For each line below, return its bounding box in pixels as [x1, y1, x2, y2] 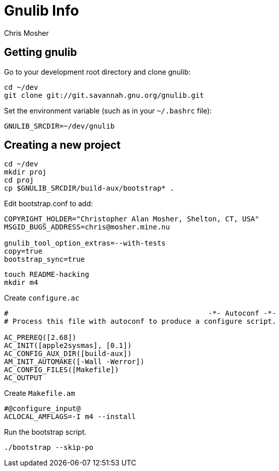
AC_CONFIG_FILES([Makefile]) [4, 366, 119, 374]
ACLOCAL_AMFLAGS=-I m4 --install [4, 413, 136, 421]
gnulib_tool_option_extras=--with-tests [4, 239, 166, 248]
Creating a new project [4, 139, 121, 152]
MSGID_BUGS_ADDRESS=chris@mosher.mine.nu [4, 223, 170, 231]
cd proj [4, 176, 34, 185]
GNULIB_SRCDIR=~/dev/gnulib [4, 122, 115, 130]
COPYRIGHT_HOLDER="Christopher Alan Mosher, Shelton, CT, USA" [4, 215, 259, 223]
